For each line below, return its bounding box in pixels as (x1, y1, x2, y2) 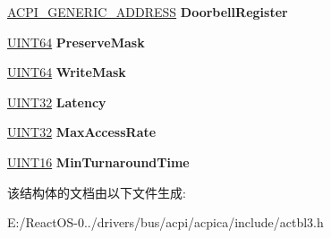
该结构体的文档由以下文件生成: (7, 183, 186, 201)
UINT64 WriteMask (7, 63, 126, 81)
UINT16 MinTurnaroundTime (7, 152, 190, 171)
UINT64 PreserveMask (7, 32, 145, 51)
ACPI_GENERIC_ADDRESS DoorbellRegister (7, 3, 288, 21)
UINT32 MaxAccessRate (7, 123, 157, 141)
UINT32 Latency (7, 92, 106, 111)
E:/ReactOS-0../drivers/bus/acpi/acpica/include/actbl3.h (7, 213, 324, 232)
